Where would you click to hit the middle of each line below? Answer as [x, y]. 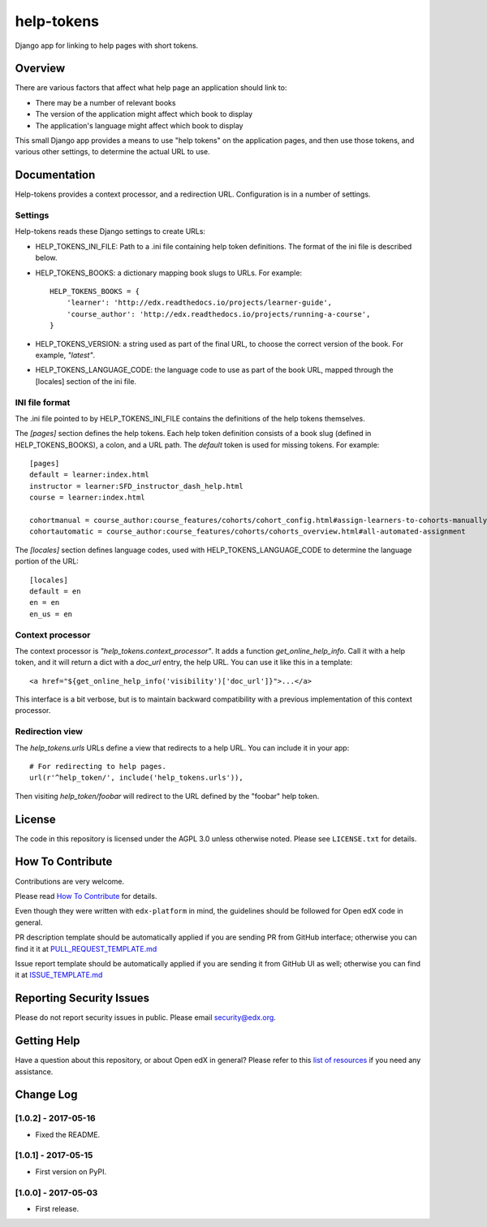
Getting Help [47, 1041]
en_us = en [51, 614]
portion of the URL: [47, 561]
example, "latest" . [65, 355]
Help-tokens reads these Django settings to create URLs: [110, 231]
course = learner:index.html [87, 498]
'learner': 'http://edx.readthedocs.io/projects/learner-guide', [199, 303]
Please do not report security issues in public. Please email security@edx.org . [145, 1017]
